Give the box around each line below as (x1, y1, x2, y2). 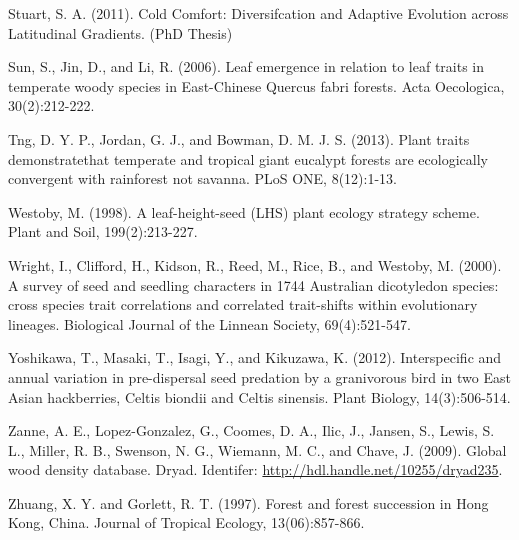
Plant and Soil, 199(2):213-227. (8, 221, 198, 242)
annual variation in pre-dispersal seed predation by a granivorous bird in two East (8, 366, 511, 387)
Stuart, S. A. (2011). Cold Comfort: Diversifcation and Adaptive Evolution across (8, 3, 509, 23)
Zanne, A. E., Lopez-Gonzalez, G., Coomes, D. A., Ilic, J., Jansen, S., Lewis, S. (8, 420, 495, 441)
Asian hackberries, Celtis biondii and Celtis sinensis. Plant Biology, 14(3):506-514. (8, 386, 511, 407)
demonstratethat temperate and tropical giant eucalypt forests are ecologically (8, 148, 488, 169)
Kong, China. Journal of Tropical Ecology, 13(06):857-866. (8, 512, 365, 533)
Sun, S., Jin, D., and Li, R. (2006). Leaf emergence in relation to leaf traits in (8, 56, 485, 77)
